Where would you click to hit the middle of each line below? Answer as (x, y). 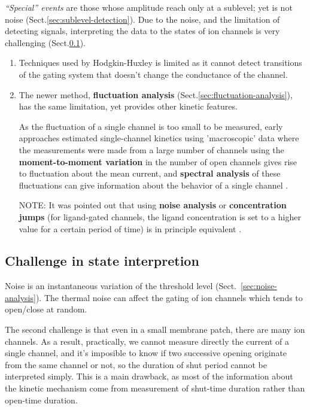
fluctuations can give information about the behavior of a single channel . (154, 185)
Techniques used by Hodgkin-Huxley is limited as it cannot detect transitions (160, 63)
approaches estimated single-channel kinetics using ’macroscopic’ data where (159, 138)
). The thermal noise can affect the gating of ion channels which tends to (169, 297)
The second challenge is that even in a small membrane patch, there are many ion (155, 329)
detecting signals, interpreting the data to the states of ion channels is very (142, 31)
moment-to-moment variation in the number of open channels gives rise (158, 161)
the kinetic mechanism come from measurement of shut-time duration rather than (155, 388)
